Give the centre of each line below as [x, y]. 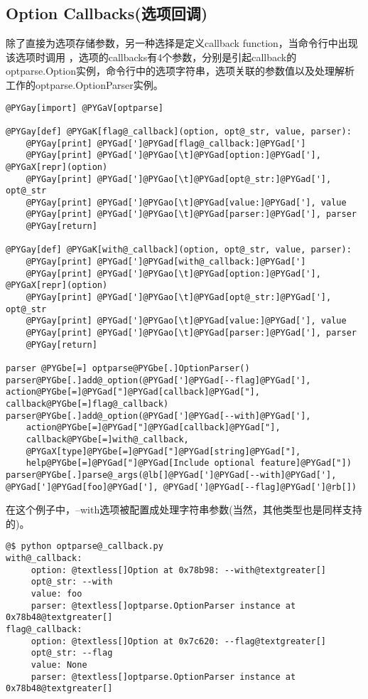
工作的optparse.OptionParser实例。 [85, 84]
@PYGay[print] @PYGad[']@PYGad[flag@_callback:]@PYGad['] [166, 143]
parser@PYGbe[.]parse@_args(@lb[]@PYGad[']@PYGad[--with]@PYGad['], [171, 475]
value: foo [56, 594]
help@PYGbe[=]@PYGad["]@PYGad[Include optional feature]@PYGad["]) [189, 463]
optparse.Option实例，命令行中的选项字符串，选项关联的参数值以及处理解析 [180, 71]
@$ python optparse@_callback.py [85, 546]
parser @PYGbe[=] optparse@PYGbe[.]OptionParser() [128, 369]
